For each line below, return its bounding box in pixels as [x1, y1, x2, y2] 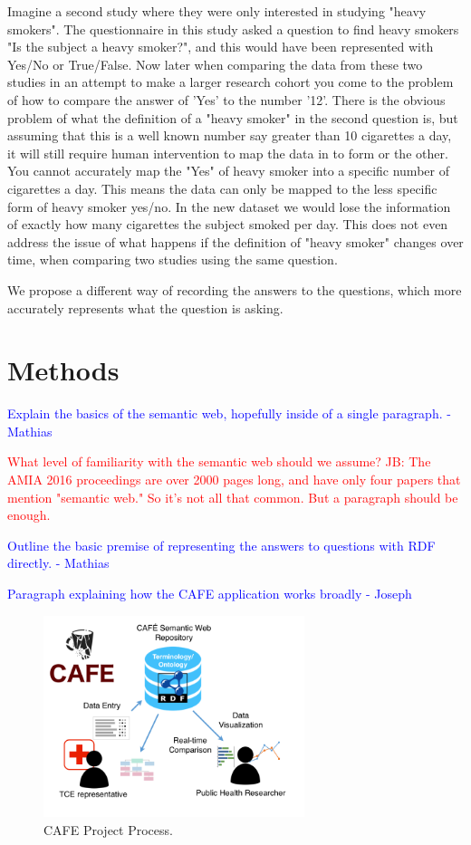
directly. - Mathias [7, 553, 110, 572]
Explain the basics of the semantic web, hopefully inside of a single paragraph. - [7, 404, 451, 423]
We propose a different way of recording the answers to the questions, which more [7, 280, 462, 299]
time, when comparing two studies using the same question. [7, 250, 338, 269]
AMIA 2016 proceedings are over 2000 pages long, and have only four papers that [7, 470, 461, 488]
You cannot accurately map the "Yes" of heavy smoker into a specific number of [7, 161, 449, 180]
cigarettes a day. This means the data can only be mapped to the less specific [7, 178, 437, 197]
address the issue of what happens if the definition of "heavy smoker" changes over [7, 232, 464, 251]
